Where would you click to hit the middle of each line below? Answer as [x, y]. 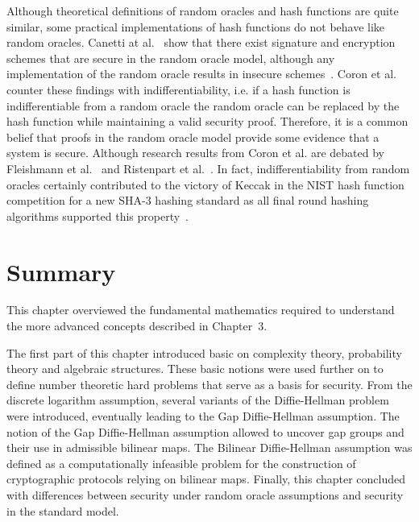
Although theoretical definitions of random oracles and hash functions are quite [203, 10]
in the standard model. [63, 510]
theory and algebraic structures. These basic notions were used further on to [195, 369]
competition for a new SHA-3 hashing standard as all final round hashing [188, 200]
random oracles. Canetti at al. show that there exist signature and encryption [201, 42]
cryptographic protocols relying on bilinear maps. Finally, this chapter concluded [206, 479]
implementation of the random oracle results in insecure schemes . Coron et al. [201, 74]
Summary [61, 271]
